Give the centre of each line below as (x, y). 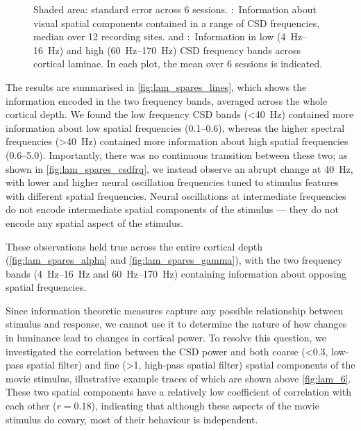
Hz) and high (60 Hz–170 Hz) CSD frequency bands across (174, 50)
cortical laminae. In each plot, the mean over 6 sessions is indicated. (178, 64)
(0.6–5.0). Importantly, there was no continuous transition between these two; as (177, 154)
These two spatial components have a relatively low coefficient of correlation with (179, 392)
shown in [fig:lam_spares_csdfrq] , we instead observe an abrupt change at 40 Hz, (179, 168)
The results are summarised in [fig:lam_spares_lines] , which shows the (156, 86)
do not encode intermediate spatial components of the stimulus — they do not (172, 209)
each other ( (31, 406)
